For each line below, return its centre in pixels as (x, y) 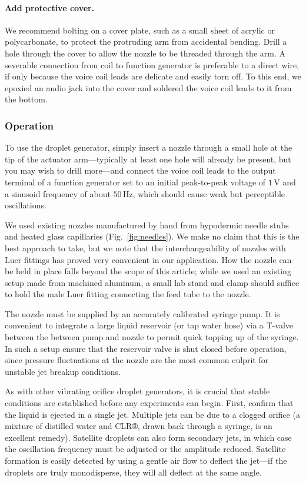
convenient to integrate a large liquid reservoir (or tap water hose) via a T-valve (149, 325)
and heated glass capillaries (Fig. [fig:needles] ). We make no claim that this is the (152, 236)
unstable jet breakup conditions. (63, 371)
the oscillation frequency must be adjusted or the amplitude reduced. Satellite (145, 449)
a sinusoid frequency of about (58, 193)
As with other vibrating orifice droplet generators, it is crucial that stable (137, 391)
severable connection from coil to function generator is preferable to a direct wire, (152, 64)
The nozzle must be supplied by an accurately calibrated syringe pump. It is (142, 313)
